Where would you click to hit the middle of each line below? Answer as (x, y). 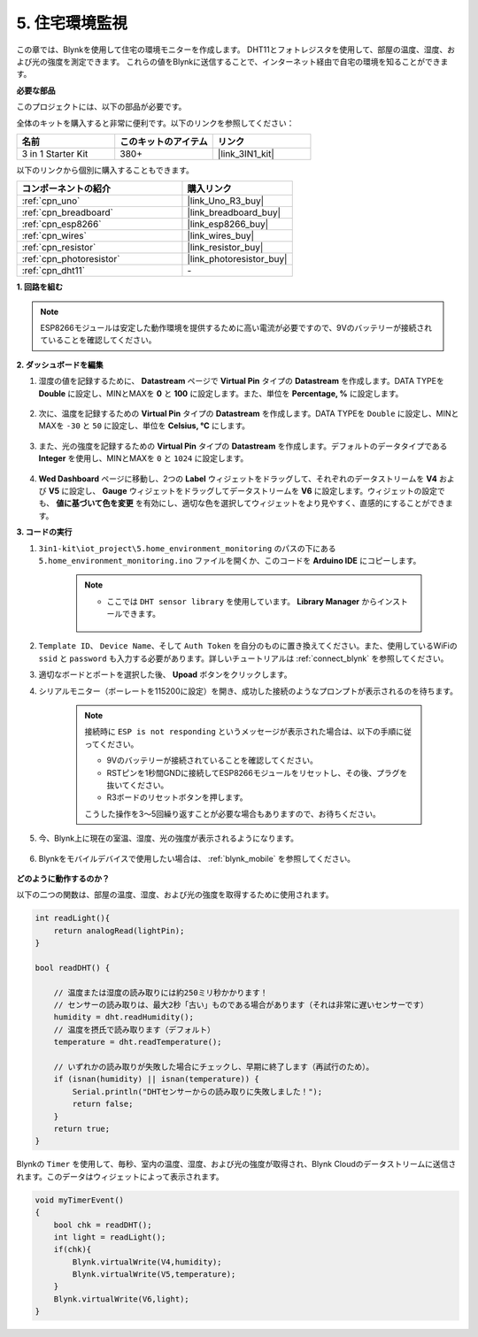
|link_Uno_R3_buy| (226, 201)
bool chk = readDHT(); (103, 1225)
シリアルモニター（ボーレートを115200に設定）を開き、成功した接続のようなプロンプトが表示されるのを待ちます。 (248, 691)
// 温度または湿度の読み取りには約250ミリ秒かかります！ (161, 992)
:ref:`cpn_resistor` (59, 248)
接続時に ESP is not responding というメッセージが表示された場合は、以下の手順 (240, 732)
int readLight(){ (73, 918)
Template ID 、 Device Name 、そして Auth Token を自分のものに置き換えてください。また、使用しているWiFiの (248, 646)
